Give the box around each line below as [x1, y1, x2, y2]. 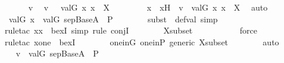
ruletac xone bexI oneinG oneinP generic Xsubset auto [5, 35, 279, 48]
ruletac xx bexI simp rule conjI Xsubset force [5, 24, 257, 37]
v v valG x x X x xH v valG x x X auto [28, 1, 268, 13]
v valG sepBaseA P [15, 47, 99, 59]
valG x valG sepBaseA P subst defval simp [8, 12, 218, 25]
